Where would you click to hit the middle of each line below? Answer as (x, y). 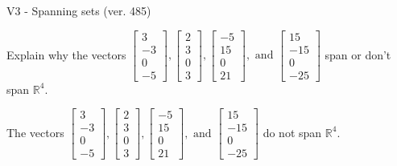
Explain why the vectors (66, 54)
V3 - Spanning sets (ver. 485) (79, 10)
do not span (292, 132)
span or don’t (358, 54)
